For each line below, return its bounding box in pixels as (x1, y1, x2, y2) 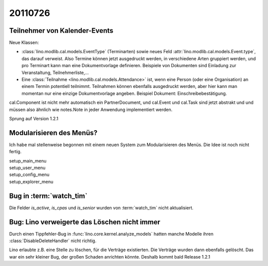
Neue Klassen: (9, 40, 39, 46)
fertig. (9, 149, 22, 155)
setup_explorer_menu (9, 178, 54, 184)
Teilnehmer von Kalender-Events (9, 26, 114, 35)
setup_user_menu (9, 165, 46, 171)
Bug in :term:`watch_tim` (9, 191, 88, 200)
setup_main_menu (9, 158, 47, 164)
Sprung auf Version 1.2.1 (9, 115, 59, 121)
